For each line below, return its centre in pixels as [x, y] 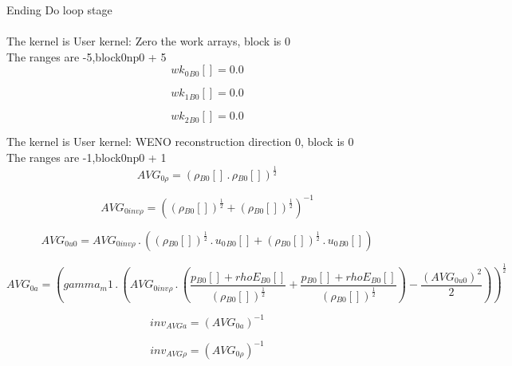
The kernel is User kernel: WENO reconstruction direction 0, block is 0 [180, 142]
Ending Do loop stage [59, 10]
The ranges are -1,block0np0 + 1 [87, 157]
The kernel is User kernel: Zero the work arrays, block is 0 [148, 41]
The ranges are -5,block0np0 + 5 [87, 56]
